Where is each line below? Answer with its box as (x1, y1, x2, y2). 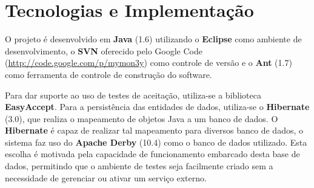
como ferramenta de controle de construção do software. (5, 68, 212, 80)
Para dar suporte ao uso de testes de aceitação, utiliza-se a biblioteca (5, 88, 261, 101)
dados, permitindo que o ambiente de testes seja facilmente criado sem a (5, 160, 273, 172)
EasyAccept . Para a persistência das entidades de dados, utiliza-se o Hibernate (5, 100, 310, 113)
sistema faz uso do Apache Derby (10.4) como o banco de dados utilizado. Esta (5, 135, 307, 148)
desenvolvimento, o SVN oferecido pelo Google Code (5, 44, 202, 57)
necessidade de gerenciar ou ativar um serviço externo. (5, 171, 207, 184)
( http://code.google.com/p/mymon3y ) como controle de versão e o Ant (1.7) (5, 56, 292, 69)
